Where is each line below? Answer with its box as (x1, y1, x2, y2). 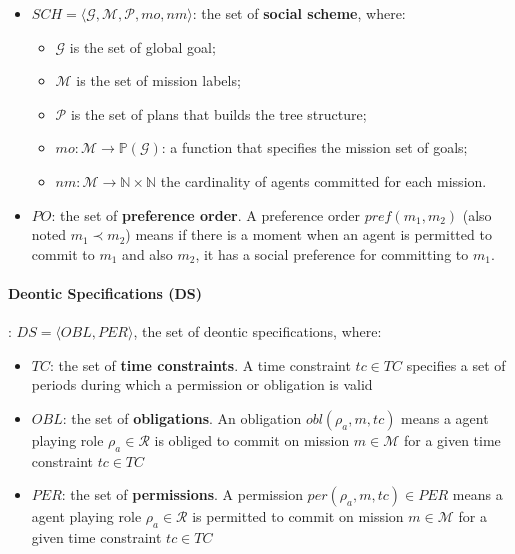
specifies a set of (406, 354, 506, 375)
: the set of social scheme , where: (192, 3, 406, 23)
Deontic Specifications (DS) (8, 282, 203, 303)
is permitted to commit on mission (192, 506, 404, 527)
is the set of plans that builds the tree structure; (70, 103, 367, 124)
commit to (31, 243, 95, 264)
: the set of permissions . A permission (61, 484, 303, 505)
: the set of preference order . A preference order (51, 204, 360, 225)
